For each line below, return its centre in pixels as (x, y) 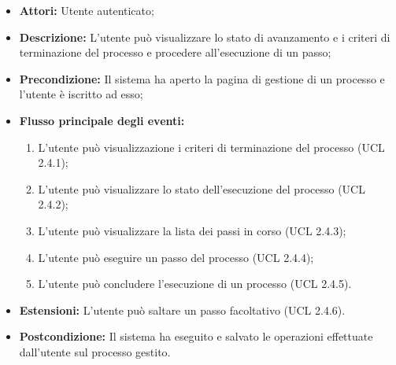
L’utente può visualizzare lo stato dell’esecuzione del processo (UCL (202, 188)
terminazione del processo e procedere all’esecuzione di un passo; (175, 52)
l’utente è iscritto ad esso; (81, 94)
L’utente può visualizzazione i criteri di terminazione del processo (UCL (211, 147)
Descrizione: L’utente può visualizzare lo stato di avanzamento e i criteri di (205, 37)
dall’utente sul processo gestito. (95, 351)
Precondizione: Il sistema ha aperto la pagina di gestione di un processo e (202, 78)
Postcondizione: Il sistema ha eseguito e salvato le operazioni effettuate (196, 336)
